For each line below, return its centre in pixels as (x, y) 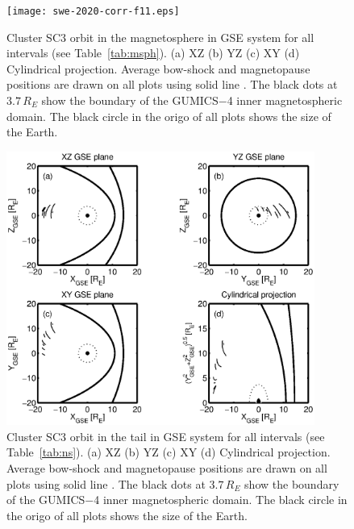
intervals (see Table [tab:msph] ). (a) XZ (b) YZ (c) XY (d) (153, 53)
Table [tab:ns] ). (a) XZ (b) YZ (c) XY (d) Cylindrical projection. (169, 452)
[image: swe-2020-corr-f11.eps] (93, 11)
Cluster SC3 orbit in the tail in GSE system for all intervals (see (166, 436)
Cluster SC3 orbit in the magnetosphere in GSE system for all (160, 37)
